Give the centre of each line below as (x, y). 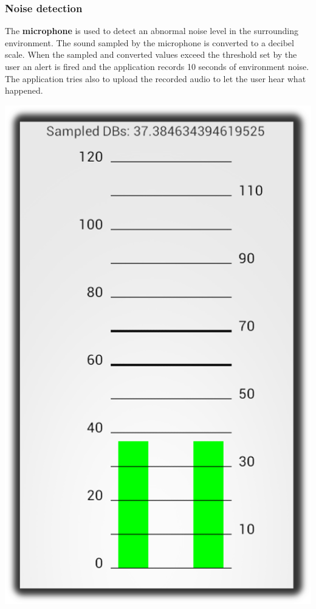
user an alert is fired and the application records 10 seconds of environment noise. (157, 66)
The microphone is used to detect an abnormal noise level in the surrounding (152, 31)
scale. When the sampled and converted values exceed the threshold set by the (151, 54)
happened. (24, 90)
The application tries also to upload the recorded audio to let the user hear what (156, 78)
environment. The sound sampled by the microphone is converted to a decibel (149, 42)
